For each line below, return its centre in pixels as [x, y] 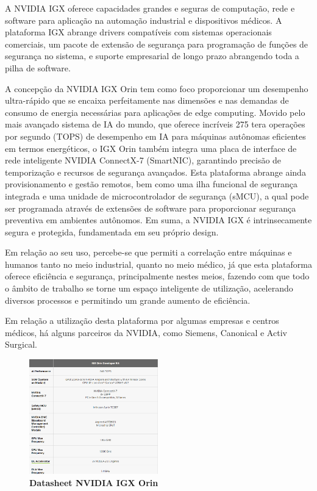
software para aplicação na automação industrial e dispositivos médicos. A [144, 20]
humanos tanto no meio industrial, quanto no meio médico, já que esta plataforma [158, 264]
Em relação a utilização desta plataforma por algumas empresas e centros [142, 321]
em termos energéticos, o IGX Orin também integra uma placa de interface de [151, 148]
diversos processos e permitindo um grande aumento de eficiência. [128, 300]
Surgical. [21, 344]
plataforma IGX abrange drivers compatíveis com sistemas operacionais [138, 32]
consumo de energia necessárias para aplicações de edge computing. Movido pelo [155, 112]
